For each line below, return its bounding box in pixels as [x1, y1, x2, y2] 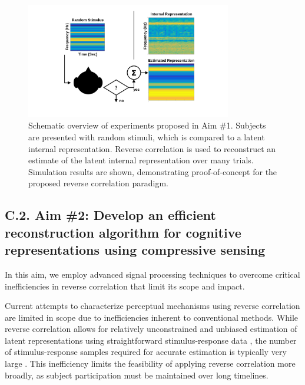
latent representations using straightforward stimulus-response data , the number [5, 334, 297, 346]
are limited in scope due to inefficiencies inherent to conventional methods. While [5, 311, 299, 323]
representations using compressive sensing [5, 241, 266, 259]
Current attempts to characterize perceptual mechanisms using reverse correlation [5, 300, 300, 312]
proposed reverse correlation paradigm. [28, 177, 169, 189]
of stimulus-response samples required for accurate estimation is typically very [5, 345, 287, 358]
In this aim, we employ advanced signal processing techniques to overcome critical [5, 268, 300, 280]
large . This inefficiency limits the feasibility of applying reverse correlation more [5, 357, 296, 370]
